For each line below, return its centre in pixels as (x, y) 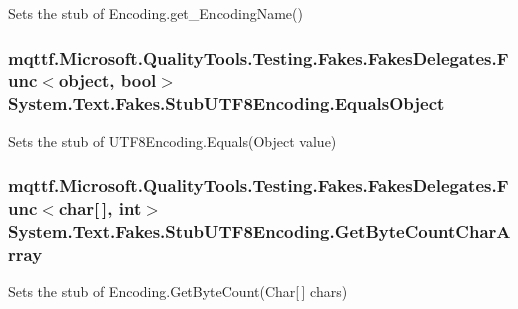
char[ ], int (100, 208)
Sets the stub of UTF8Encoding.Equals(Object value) (172, 140)
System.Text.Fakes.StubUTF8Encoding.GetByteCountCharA (259, 231)
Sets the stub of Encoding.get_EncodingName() (155, 13)
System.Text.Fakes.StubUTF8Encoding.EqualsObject (226, 103)
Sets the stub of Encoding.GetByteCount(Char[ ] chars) (178, 291)
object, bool (107, 80)
